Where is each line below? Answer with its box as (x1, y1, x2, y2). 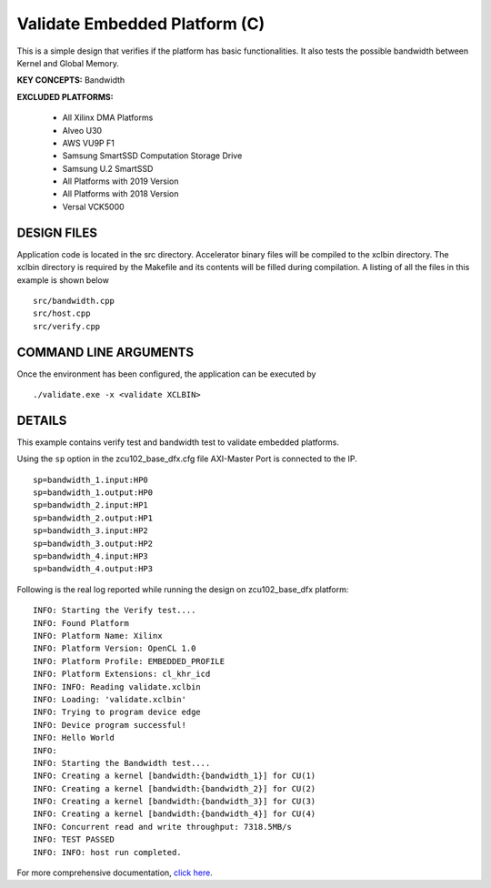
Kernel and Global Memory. (16, 57, 120, 68)
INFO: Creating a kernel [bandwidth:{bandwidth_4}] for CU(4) (33, 809, 316, 819)
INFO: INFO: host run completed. (33, 847, 182, 857)
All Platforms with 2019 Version (62, 176, 179, 187)
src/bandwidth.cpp (33, 296, 115, 306)
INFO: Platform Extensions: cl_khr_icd (33, 669, 211, 680)
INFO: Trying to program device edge (33, 707, 202, 718)
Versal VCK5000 (62, 201, 125, 212)
